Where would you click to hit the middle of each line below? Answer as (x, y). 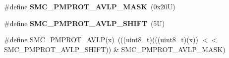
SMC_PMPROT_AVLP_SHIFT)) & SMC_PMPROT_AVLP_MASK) (115, 49)
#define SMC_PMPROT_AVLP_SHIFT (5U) (85, 23)
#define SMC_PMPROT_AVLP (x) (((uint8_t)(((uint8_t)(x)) (101, 40)
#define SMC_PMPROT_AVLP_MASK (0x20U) (90, 6)
